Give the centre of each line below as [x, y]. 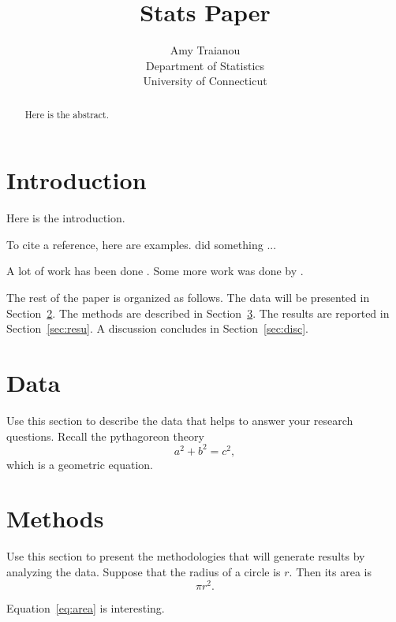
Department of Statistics [205, 65]
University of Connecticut [205, 81]
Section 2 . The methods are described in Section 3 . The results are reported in [198, 313]
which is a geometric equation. [80, 464]
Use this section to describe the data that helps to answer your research [180, 420]
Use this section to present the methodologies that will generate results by [186, 556]
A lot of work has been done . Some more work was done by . [155, 271]
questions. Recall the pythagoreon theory [105, 436]
